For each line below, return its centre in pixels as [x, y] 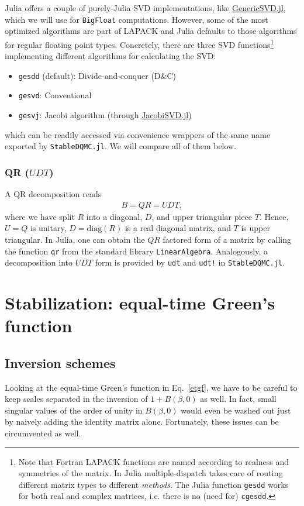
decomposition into [39, 262]
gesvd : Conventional [55, 95]
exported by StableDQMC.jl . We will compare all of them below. [121, 146]
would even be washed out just [236, 410]
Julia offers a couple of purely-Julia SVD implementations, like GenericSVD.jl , [145, 8]
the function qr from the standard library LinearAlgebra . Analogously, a [137, 251]
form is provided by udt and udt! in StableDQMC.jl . [190, 262]
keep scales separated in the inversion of [76, 399]
